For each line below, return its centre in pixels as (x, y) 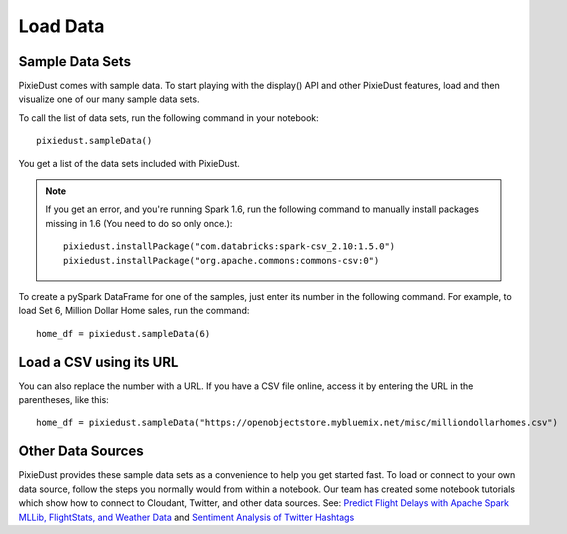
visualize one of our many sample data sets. (109, 99)
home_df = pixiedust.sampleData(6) (123, 333)
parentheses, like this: (63, 400)
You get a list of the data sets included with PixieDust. (129, 163)
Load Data (61, 26)
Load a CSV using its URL (98, 361)
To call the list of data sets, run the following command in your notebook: (168, 117)
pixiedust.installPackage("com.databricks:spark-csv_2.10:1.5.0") (229, 246)
